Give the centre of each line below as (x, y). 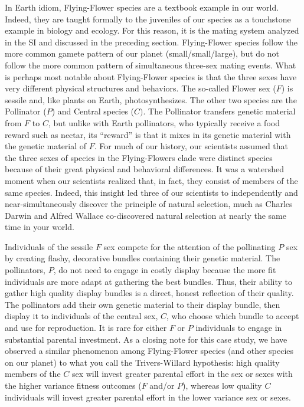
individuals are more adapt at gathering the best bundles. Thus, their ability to (149, 281)
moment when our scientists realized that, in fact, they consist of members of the (151, 180)
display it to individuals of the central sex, (81, 316)
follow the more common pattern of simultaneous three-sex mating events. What (151, 65)
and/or (162, 385)
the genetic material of (46, 146)
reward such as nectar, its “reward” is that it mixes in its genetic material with (148, 134)
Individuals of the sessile (49, 246)
